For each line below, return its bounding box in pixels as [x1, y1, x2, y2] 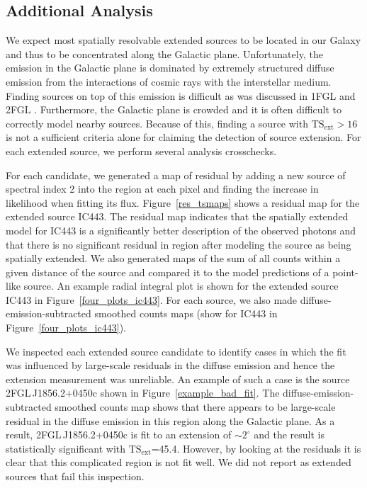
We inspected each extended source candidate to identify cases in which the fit [6, 344, 346, 358]
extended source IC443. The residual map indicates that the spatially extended [6, 209, 349, 224]
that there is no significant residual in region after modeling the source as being [6, 237, 351, 251]
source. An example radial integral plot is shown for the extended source [23, 278, 339, 293]
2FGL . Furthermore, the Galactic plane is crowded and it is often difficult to [6, 102, 341, 117]
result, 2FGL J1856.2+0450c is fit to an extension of [6, 427, 232, 442]
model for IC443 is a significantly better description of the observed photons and [6, 222, 356, 237]
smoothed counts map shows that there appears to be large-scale [55, 399, 336, 414]
